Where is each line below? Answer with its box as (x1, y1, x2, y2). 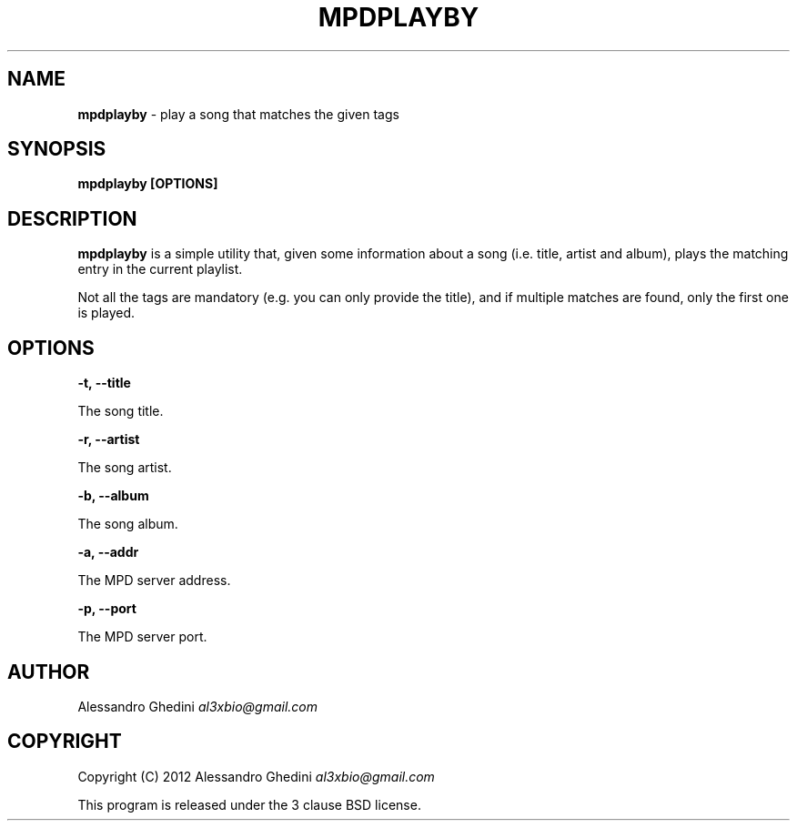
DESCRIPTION (7, 207, 137, 230)
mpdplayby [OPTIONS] (77, 176, 218, 192)
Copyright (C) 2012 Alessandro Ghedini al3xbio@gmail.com (77, 768, 435, 784)
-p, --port (77, 601, 136, 617)
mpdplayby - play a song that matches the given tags (77, 106, 399, 122)
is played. (77, 305, 136, 321)
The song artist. (77, 459, 172, 476)
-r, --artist (77, 431, 140, 448)
